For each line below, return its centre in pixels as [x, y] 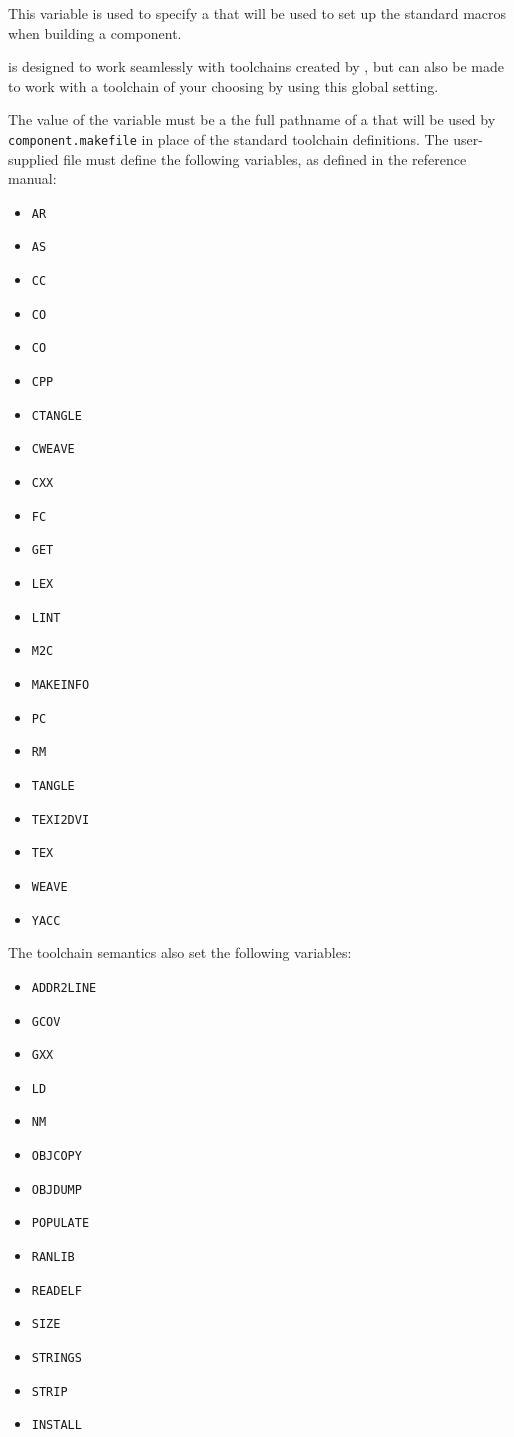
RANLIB [53, 1257]
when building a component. [95, 32]
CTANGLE [56, 415]
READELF [56, 1290]
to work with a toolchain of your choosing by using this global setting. [223, 85]
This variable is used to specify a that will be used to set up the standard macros [257, 13]
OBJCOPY [56, 1156]
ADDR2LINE [64, 987]
